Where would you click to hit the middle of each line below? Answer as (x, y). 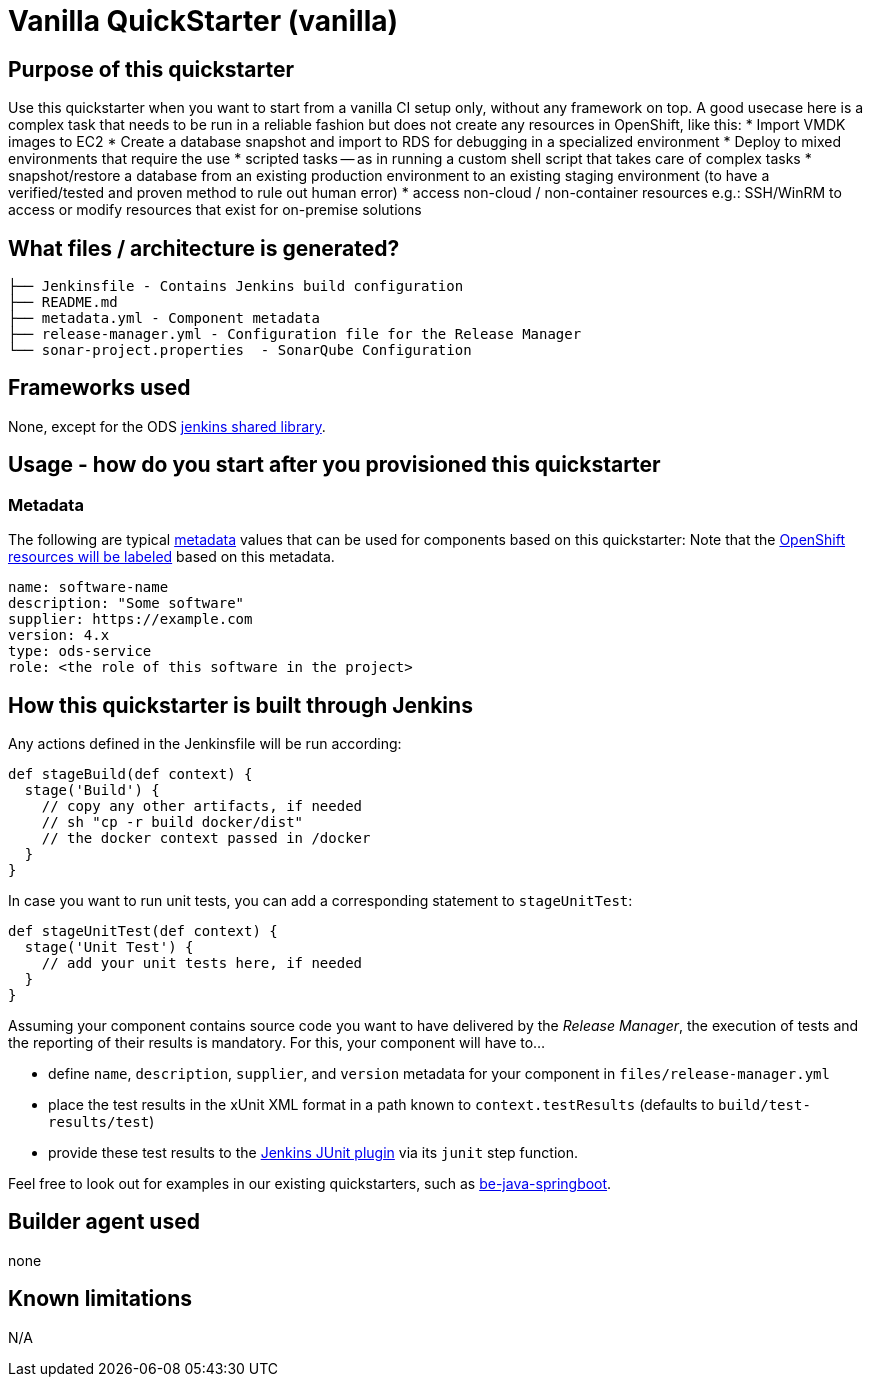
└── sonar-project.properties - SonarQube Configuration (240, 350)
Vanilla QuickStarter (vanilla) (203, 21)
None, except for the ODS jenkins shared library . (167, 426)
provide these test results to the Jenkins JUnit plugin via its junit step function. (313, 1152)
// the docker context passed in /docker (206, 837)
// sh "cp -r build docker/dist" (172, 821)
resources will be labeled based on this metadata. (171, 557)
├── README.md (63, 302)
